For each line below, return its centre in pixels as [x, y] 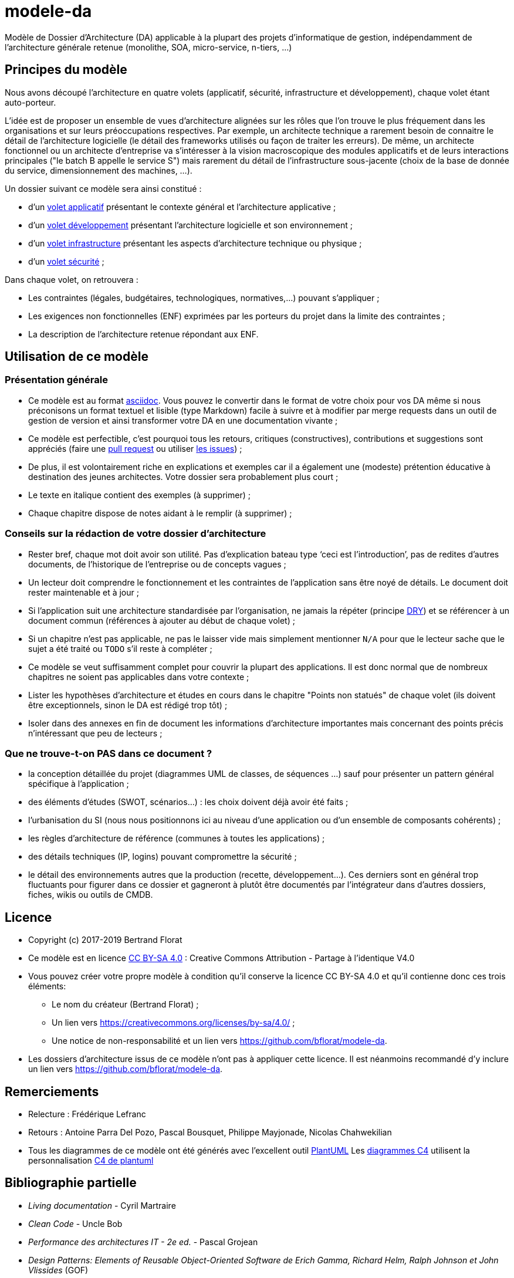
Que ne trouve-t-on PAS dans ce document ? [109, 753]
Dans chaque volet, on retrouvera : [72, 279]
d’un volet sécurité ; [66, 261]
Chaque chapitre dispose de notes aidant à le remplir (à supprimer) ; [160, 513]
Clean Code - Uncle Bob [75, 1223]
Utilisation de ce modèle [77, 357]
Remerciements [52, 1091]
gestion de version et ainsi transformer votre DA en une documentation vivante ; [183, 420]
